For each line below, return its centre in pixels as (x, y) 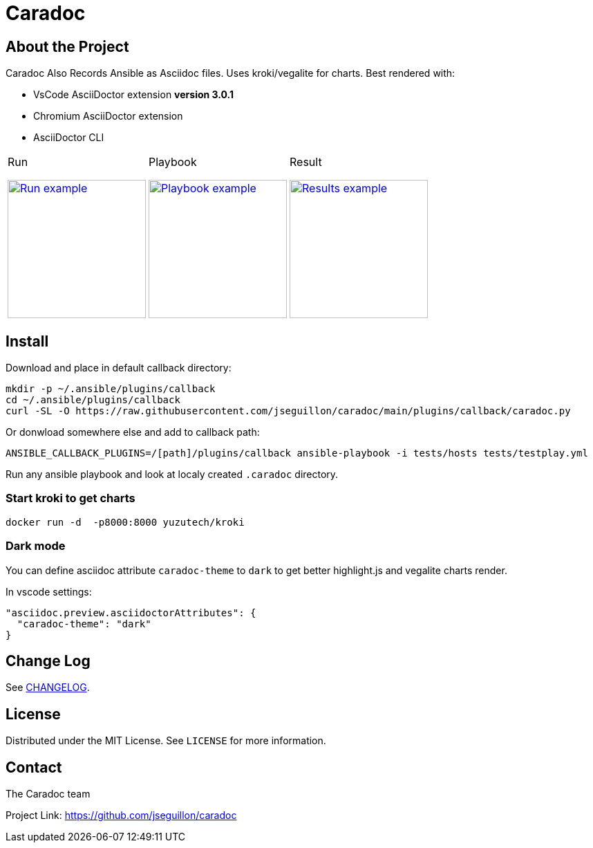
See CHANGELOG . (48, 688)
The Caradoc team (48, 794)
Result (306, 162)
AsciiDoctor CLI (69, 138)
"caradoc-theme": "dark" (84, 624)
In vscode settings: (49, 591)
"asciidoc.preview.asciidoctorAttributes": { (131, 612)
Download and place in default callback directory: (119, 368)
